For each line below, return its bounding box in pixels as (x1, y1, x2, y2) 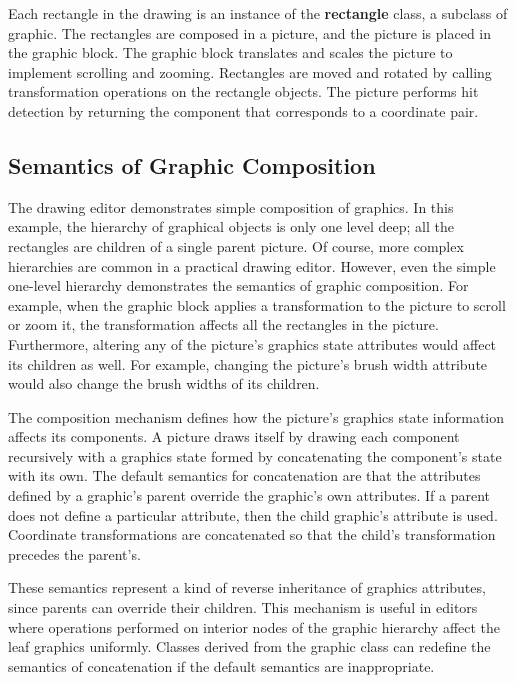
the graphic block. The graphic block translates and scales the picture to (8, 42, 453, 63)
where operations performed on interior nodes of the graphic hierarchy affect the (8, 616, 501, 637)
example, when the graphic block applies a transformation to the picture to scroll (8, 294, 506, 315)
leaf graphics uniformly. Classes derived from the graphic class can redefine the (8, 636, 491, 657)
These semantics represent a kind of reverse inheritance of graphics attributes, (8, 577, 486, 598)
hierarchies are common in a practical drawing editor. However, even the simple (8, 255, 496, 276)
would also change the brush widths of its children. (8, 373, 320, 394)
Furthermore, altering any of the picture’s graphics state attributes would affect (8, 333, 497, 354)
